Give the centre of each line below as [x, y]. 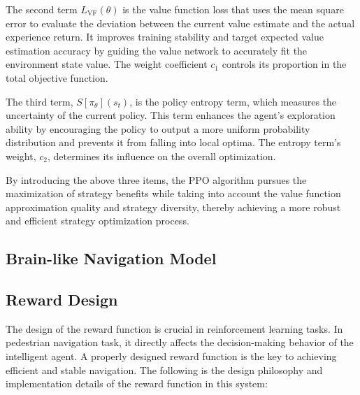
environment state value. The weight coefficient [107, 64]
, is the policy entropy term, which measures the [233, 101]
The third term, [39, 101]
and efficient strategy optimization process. [98, 221]
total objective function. [57, 77]
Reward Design [62, 300]
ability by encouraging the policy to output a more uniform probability [158, 128]
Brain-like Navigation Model [111, 258]
